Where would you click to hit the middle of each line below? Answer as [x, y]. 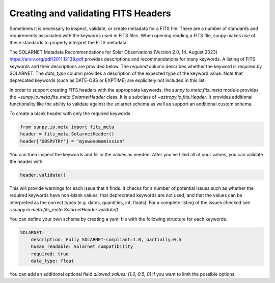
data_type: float [52, 261]
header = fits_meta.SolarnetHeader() [67, 134]
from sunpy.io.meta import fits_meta [67, 127]
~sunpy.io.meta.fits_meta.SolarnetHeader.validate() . [64, 210]
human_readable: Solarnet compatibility [82, 247]
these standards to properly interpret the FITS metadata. [69, 43]
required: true [50, 254]
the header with [26, 161]
